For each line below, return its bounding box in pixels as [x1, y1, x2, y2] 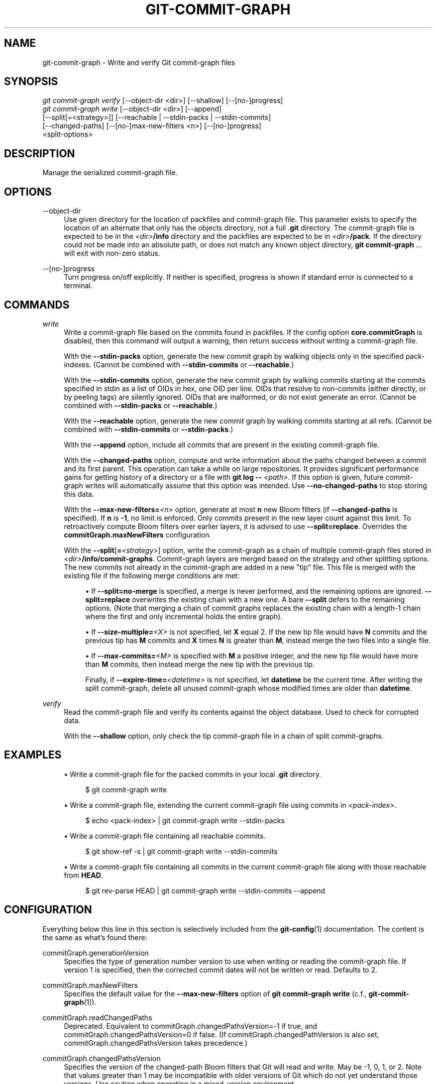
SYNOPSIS [4, 75, 58, 88]
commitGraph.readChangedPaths [42, 1013, 152, 1022]
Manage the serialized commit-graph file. [42, 168, 178, 177]
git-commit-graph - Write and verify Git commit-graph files [42, 58, 235, 67]
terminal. [64, 281, 93, 290]
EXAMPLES [4, 749, 62, 761]
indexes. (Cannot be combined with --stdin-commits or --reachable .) [64, 360, 294, 369]
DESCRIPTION [4, 147, 75, 160]
